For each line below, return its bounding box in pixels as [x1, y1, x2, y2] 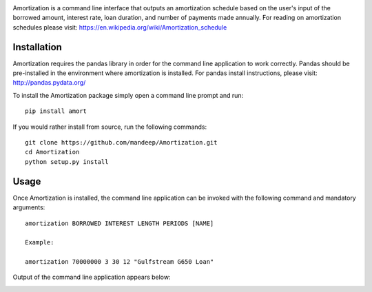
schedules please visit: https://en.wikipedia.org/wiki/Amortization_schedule [12, 23, 227, 31]
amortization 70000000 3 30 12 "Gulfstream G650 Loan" [25, 258, 214, 266]
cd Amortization [25, 148, 80, 156]
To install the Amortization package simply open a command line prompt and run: [12, 91, 244, 99]
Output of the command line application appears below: [12, 273, 171, 282]
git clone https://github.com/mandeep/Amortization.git [25, 138, 218, 147]
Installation [12, 41, 62, 53]
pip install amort [25, 107, 87, 115]
